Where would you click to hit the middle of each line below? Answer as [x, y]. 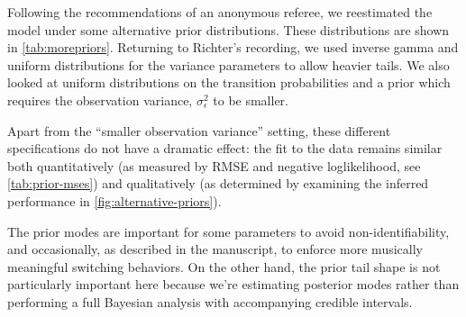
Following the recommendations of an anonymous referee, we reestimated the [220, 12]
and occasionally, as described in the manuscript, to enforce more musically [215, 249]
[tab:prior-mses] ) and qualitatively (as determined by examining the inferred [218, 183]
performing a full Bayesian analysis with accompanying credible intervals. [210, 301]
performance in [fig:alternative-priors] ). [114, 200]
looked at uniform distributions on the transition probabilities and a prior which [229, 82]
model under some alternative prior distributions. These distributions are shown [228, 29]
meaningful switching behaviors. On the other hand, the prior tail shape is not [224, 266]
